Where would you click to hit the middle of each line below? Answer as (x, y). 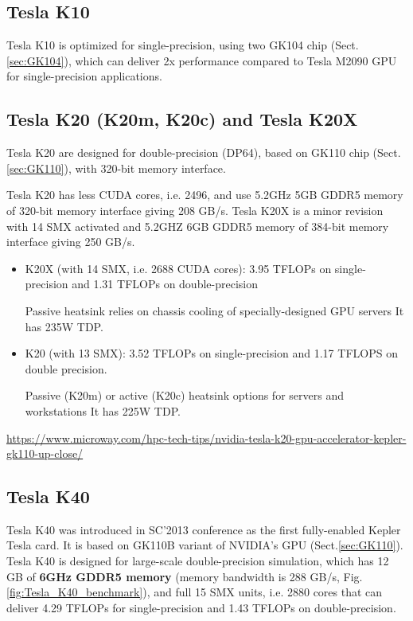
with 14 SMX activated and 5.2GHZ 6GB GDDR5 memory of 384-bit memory (198, 226)
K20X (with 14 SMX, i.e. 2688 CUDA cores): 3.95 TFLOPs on (178, 268)
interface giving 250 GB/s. (71, 242)
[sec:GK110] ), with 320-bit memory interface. (116, 168)
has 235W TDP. (64, 326)
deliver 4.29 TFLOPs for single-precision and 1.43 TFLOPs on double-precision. (201, 607)
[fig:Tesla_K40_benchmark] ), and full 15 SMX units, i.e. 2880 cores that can (195, 592)
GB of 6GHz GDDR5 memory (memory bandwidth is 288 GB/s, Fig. (185, 576)
